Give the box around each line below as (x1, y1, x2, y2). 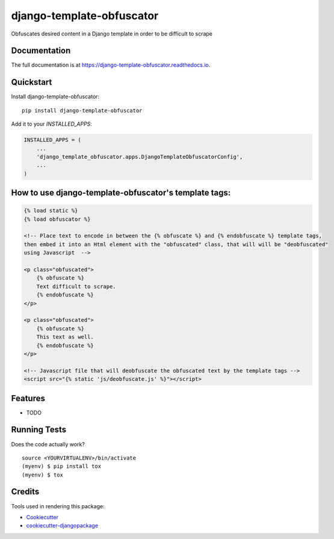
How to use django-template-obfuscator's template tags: (11, 188, 231, 198)
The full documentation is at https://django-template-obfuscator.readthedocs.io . (11, 61, 211, 69)
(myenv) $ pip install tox (22, 463, 102, 470)
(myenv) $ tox (22, 471, 63, 478)
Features (11, 393, 45, 403)
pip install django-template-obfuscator (22, 107, 143, 114)
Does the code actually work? (11, 440, 85, 448)
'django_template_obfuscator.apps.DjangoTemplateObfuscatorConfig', (36, 153, 243, 160)
